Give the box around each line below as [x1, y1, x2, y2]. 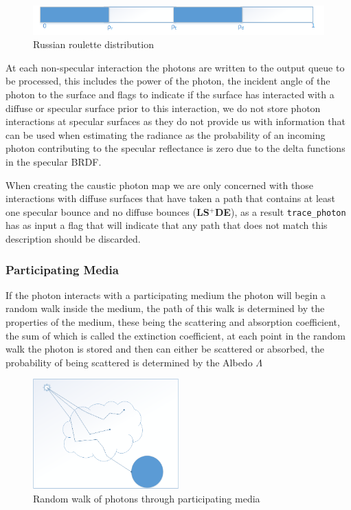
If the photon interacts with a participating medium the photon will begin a [5, 287, 326, 302]
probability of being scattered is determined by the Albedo [5, 355, 253, 369]
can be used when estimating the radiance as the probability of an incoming [5, 127, 326, 142]
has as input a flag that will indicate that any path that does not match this [5, 218, 328, 232]
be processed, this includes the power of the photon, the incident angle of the [5, 74, 330, 88]
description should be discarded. [5, 232, 141, 246]
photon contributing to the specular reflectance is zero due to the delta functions [5, 141, 346, 155]
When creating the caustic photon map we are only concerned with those [5, 177, 313, 192]
